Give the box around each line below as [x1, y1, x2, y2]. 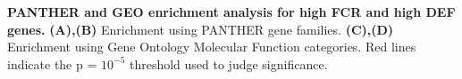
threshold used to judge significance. [129, 54, 328, 73]
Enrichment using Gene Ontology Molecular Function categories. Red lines [7, 37, 416, 56]
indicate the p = [7, 54, 97, 73]
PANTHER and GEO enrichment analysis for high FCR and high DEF [7, 3, 456, 20]
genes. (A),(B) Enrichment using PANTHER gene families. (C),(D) [7, 20, 394, 38]
